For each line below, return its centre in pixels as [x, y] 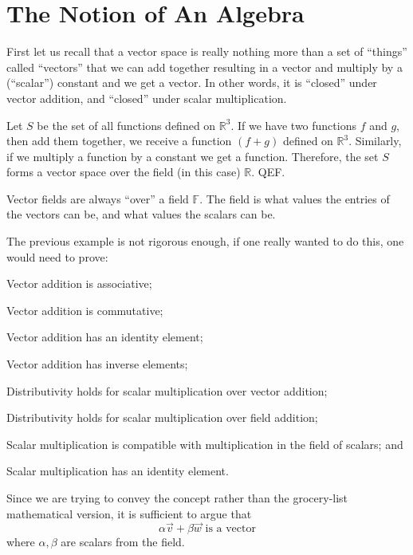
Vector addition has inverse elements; [97, 364]
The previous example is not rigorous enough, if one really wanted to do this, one [205, 241]
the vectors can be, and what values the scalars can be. [141, 214]
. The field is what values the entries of [295, 198]
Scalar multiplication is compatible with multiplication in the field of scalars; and [205, 444]
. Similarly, [375, 141]
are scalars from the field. [123, 542]
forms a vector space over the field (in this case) [124, 172]
